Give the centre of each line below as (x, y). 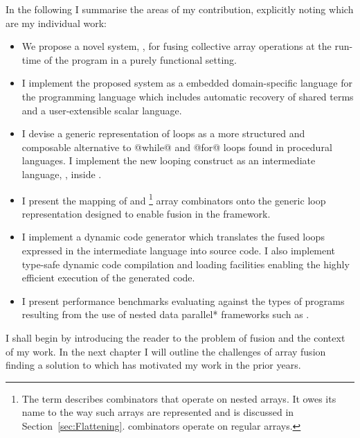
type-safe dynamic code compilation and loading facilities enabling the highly (186, 264)
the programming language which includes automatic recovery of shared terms (188, 96)
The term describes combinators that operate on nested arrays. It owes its (179, 398)
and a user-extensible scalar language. (102, 110)
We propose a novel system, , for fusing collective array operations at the (177, 46)
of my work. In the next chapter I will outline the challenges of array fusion (166, 351)
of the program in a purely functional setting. (140, 59)
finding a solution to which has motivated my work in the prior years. (153, 365)
